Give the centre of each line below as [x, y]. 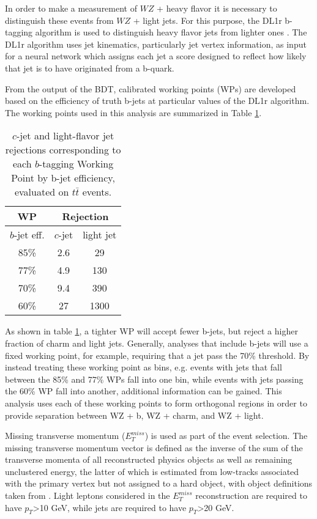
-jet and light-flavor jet [65, 136]
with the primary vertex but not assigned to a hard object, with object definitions [159, 483]
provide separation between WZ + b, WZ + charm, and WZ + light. [134, 415]
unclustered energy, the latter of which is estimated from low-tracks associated [152, 471]
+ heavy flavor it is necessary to [217, 8]
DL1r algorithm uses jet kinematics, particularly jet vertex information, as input [156, 44]
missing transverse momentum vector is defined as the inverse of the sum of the [154, 447]
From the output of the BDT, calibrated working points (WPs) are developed [151, 88]
